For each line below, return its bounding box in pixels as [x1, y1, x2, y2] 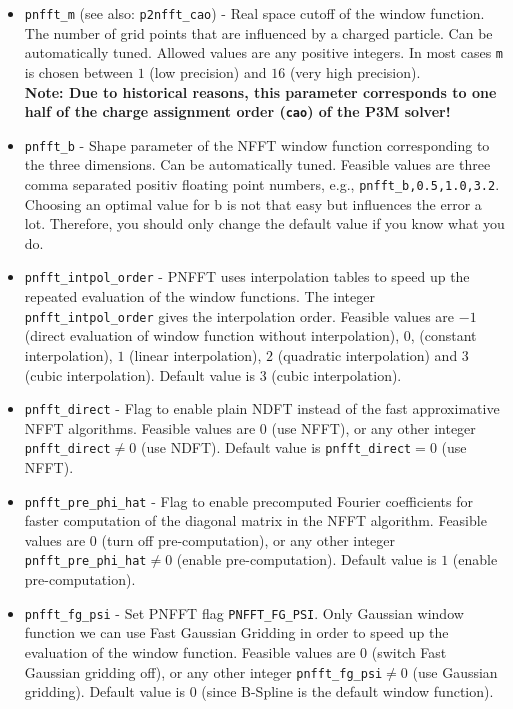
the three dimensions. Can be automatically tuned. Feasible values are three [24, 154, 491, 175]
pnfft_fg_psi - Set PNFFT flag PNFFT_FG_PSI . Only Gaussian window [24, 602, 464, 623]
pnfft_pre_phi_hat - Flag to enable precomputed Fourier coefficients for [24, 490, 473, 511]
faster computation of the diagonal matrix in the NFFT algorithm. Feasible [24, 510, 487, 531]
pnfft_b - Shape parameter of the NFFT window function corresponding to [24, 134, 490, 155]
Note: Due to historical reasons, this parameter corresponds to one [24, 81, 497, 102]
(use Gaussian [412, 661, 498, 682]
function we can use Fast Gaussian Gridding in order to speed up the [24, 622, 449, 643]
